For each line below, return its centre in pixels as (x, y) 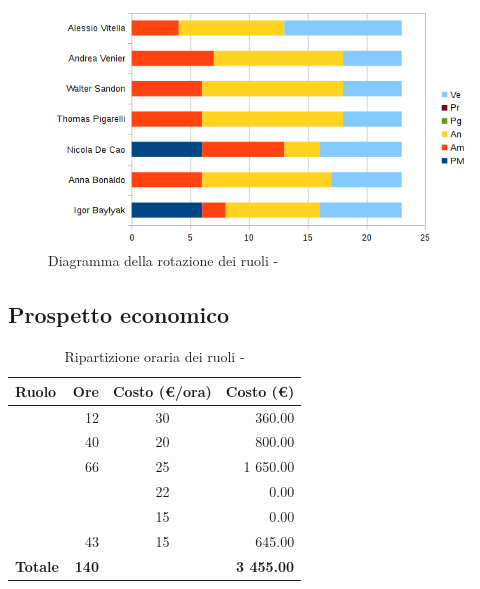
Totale (37, 565)
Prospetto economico (119, 314)
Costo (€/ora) (162, 390)
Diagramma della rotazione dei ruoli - (163, 260)
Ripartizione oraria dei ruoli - (154, 356)
